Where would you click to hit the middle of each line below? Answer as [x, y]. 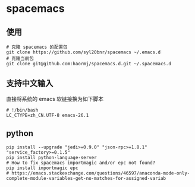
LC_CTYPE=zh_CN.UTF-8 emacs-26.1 [48, 115]
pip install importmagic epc [42, 168]
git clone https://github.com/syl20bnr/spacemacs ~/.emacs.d [84, 52]
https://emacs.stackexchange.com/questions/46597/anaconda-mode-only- [101, 173]
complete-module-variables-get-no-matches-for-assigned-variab [86, 178]
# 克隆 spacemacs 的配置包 [37, 47]
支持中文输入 [30, 83]
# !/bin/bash [22, 110]
